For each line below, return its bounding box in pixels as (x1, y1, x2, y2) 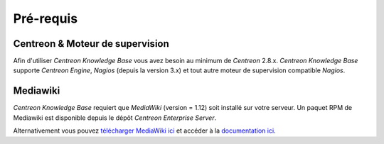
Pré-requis (13, 11, 78, 26)
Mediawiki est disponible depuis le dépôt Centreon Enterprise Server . (13, 113, 217, 122)
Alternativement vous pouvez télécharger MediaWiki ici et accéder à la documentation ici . (13, 126, 277, 135)
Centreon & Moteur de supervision (13, 38, 170, 50)
